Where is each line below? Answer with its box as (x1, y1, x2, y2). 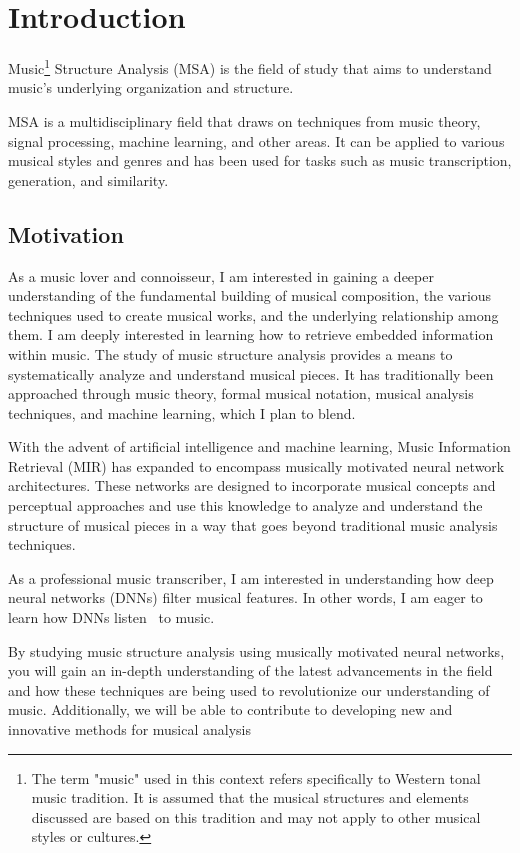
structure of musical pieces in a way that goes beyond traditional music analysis (8, 514, 498, 535)
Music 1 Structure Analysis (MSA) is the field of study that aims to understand (8, 55, 492, 78)
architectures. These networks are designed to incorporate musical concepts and (8, 475, 496, 496)
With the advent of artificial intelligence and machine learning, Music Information (8, 436, 511, 457)
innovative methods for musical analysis (8, 719, 252, 740)
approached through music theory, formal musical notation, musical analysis (8, 383, 474, 404)
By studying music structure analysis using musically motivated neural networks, (8, 640, 505, 661)
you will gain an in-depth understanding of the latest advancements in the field (8, 660, 493, 681)
